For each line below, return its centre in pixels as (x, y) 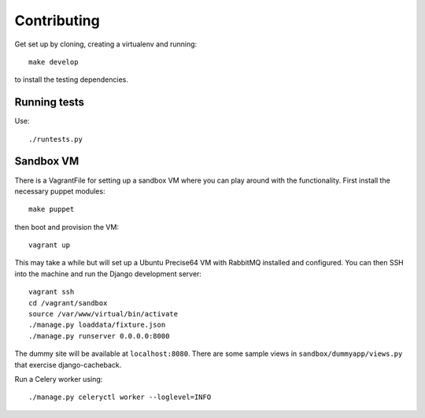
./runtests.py (55, 139)
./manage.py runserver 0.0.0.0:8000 (99, 336)
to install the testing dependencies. (72, 80)
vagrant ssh (52, 292)
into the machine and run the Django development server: (108, 274)
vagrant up (50, 245)
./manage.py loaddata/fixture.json (97, 325)
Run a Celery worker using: (59, 379)
